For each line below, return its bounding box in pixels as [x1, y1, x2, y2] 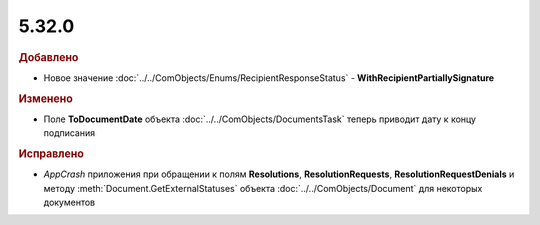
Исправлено [18, 147, 84, 161]
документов [43, 196, 96, 209]
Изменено [18, 91, 74, 105]
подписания [43, 127, 95, 139]
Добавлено [18, 50, 79, 64]
